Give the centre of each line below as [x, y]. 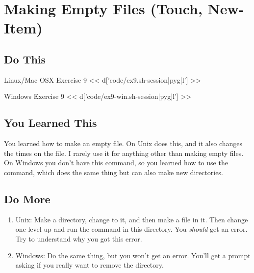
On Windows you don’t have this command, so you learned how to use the [116, 163]
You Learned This [51, 123]
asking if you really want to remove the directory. [89, 265]
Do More [27, 198]
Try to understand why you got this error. [79, 238]
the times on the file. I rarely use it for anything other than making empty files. [124, 153]
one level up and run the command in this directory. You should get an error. [131, 229]
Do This [25, 59]
